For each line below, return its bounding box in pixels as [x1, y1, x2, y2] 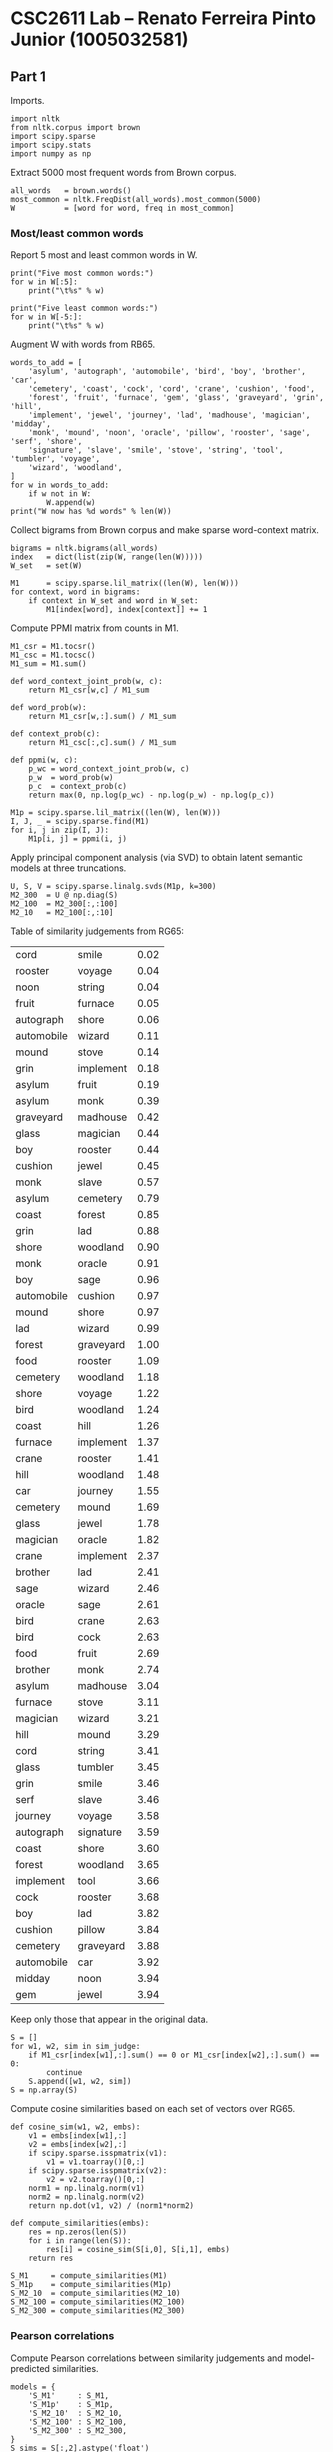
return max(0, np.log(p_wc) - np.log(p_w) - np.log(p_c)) [28, 790, 275, 801]
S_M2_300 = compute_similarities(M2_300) [10, 2306, 186, 2316]
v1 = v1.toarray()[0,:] [46, 2157, 145, 2167]
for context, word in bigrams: [10, 587, 141, 597]
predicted [10, 2362, 50, 2374]
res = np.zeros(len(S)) [28, 2227, 128, 2237]
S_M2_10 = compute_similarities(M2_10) [10, 2288, 182, 2299]
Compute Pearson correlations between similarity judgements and [10, 2352, 283, 2364]
